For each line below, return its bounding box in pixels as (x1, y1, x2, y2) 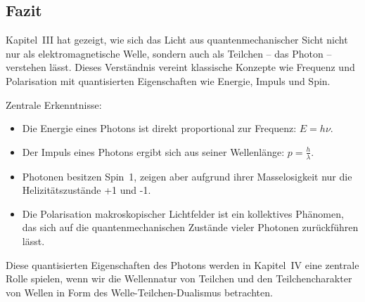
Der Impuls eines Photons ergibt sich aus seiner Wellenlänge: (22, 144, 285, 159)
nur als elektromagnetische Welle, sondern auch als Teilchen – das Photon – (6, 46, 332, 60)
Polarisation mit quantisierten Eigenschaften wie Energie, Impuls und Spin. (6, 73, 331, 88)
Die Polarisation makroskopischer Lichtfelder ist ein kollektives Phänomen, (22, 206, 344, 221)
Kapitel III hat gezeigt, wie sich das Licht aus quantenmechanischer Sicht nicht (6, 32, 348, 47)
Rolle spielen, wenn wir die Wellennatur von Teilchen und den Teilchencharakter (6, 271, 352, 286)
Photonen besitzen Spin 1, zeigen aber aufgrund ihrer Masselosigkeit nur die (22, 169, 352, 183)
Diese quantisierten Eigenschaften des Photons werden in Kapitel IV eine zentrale (6, 257, 359, 272)
